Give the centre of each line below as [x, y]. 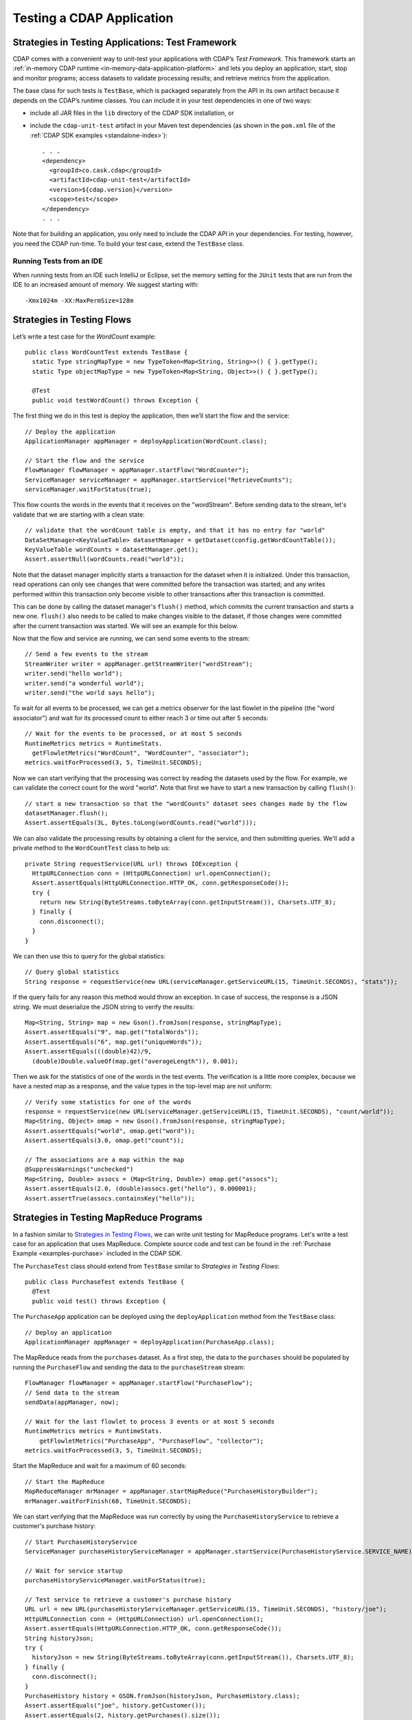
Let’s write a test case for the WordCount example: [84, 336]
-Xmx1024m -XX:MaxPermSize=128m [79, 300]
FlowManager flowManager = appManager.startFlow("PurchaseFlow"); [139, 1383]
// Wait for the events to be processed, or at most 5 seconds [134, 734]
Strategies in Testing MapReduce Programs [107, 1218]
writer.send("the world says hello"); [90, 693]
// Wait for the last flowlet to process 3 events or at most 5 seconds [150, 1421]
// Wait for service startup [74, 1571]
